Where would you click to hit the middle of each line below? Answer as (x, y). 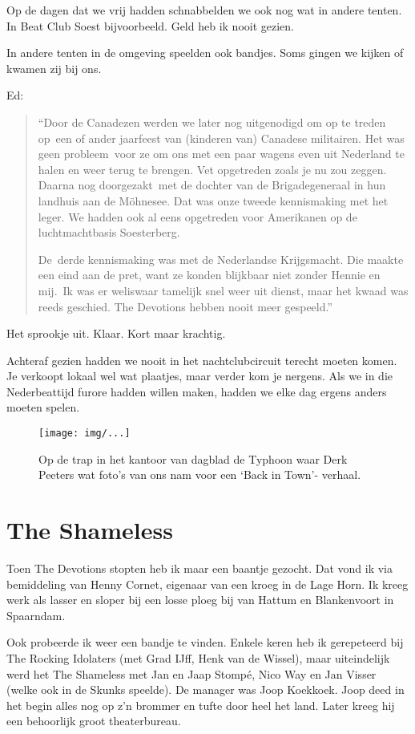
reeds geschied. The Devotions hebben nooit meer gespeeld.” (185, 306)
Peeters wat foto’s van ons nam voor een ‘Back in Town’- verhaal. (200, 474)
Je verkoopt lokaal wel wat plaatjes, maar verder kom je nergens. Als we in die (200, 376)
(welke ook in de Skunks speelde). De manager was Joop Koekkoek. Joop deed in (205, 689)
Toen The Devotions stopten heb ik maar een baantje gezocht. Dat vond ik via (200, 568)
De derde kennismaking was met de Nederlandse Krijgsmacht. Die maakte (221, 259)
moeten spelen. (43, 407)
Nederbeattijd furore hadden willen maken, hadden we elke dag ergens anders (197, 391)
